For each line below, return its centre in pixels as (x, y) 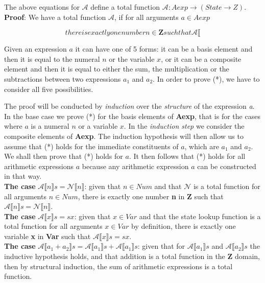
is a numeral (50, 126)
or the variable (132, 58)
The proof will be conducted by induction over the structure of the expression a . (129, 106)
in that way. (23, 176)
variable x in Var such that (47, 236)
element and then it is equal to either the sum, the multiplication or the (117, 69)
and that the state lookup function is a (200, 216)
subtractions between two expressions (63, 78)
